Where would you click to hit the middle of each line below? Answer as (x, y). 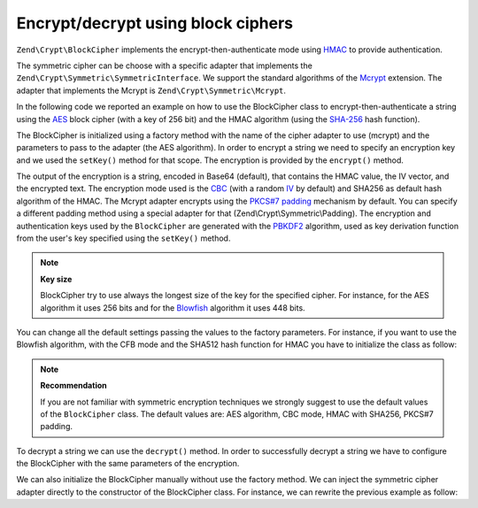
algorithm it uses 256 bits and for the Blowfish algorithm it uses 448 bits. (173, 308)
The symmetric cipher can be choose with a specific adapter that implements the (165, 65)
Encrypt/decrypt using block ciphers (155, 23)
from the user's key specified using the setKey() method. (123, 238)
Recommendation (73, 386)
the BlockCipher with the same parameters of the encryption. (128, 464)
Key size (56, 279)
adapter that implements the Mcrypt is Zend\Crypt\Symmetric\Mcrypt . (151, 90)
